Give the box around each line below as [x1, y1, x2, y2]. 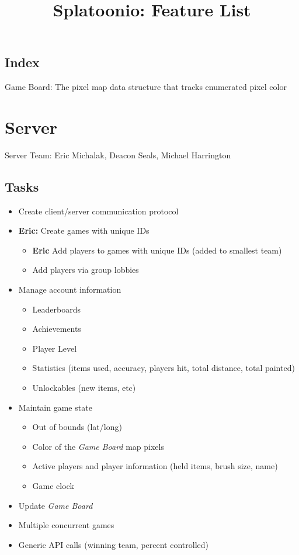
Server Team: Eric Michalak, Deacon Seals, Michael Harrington [5, 148, 231, 161]
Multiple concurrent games [18, 519, 114, 531]
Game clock [32, 480, 74, 492]
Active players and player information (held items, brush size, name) [32, 460, 278, 472]
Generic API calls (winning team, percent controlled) [18, 538, 209, 550]
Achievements [32, 322, 81, 335]
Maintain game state [18, 401, 92, 413]
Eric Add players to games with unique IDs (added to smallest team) [32, 244, 282, 256]
